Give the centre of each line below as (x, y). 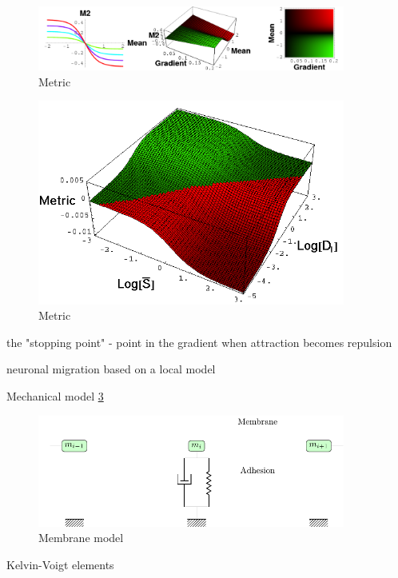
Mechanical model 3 (55, 395)
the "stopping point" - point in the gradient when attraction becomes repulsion (199, 342)
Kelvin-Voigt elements (60, 564)
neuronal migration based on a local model (111, 369)
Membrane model (81, 538)
